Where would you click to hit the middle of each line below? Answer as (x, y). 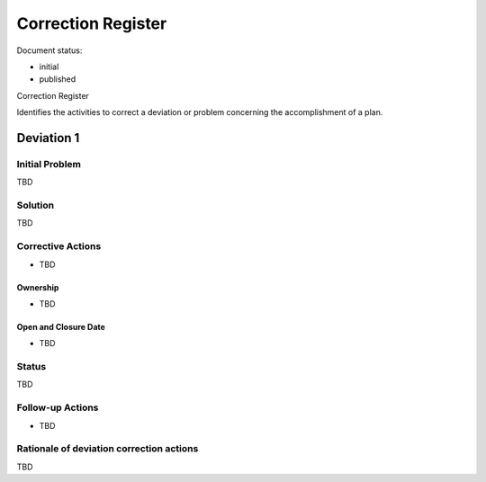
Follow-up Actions (58, 407)
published (58, 79)
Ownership (38, 287)
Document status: (49, 50)
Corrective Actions (59, 246)
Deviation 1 (48, 138)
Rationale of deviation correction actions (108, 449)
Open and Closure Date (61, 326)
